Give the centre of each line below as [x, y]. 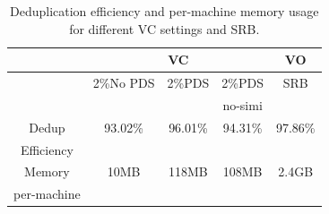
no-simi [242, 104]
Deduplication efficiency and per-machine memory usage [164, 11]
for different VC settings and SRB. [164, 28]
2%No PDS [124, 83]
